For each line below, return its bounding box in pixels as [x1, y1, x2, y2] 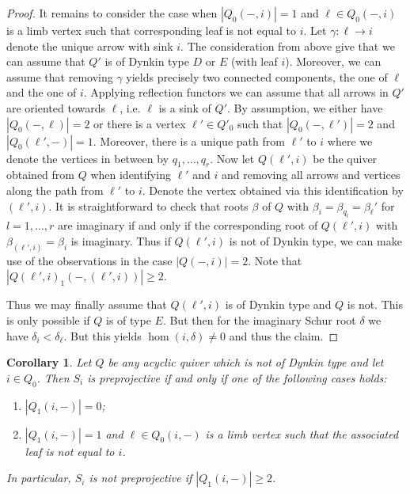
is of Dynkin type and [225, 296, 332, 313]
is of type [106, 311, 151, 328]
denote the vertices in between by [6, 150, 169, 166]
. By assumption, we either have [227, 99, 383, 116]
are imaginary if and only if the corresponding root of [58, 217, 318, 234]
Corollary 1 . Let [6, 354, 92, 370]
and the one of [6, 84, 77, 101]
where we [327, 132, 373, 149]
